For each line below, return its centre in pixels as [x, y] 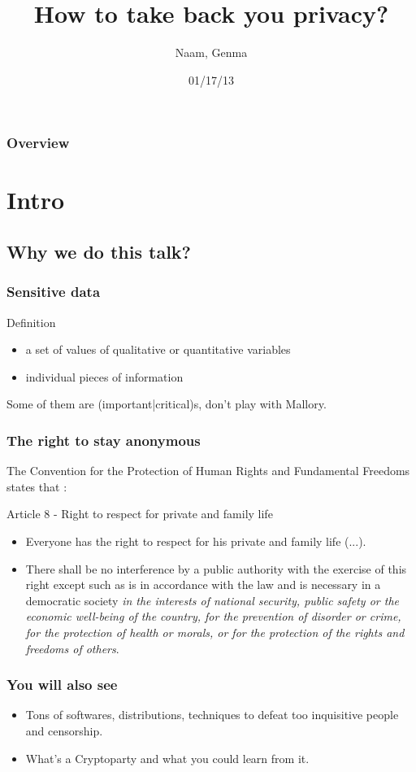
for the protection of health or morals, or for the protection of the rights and [215, 632]
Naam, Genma [211, 52]
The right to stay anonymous [104, 440]
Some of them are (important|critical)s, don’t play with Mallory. [167, 404]
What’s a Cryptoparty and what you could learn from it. [167, 758]
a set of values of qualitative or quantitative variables [158, 349]
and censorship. [64, 730]
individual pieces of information [104, 376]
